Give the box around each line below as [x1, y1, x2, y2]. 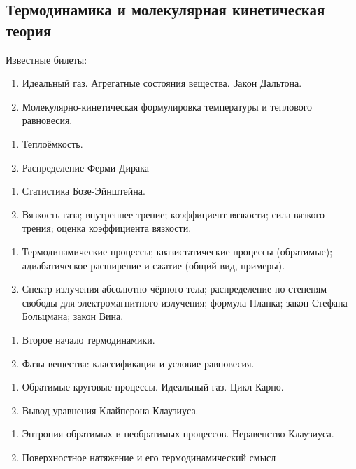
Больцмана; [22, 309, 71, 323]
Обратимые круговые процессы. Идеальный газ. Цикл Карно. [22, 379, 284, 394]
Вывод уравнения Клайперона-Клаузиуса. [22, 402, 199, 417]
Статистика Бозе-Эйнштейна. [22, 183, 145, 198]
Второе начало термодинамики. [22, 332, 155, 346]
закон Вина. [73, 309, 124, 323]
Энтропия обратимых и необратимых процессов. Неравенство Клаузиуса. [22, 426, 334, 441]
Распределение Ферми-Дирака [22, 160, 150, 174]
